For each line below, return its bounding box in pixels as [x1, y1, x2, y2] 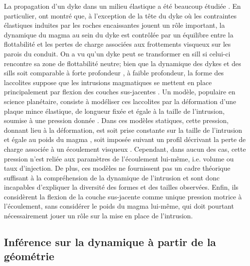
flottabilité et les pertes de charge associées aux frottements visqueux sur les [4, 39, 231, 49]
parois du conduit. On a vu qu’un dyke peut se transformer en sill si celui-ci [4, 48, 231, 58]
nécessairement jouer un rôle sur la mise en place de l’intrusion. [4, 211, 193, 221]
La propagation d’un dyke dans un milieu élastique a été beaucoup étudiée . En [4, 1, 241, 11]
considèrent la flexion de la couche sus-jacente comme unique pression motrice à [4, 191, 242, 201]
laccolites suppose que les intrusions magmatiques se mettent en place [4, 77, 212, 87]
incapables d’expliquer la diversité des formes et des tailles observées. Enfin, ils [4, 182, 239, 192]
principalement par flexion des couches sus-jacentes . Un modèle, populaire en [4, 87, 235, 97]
